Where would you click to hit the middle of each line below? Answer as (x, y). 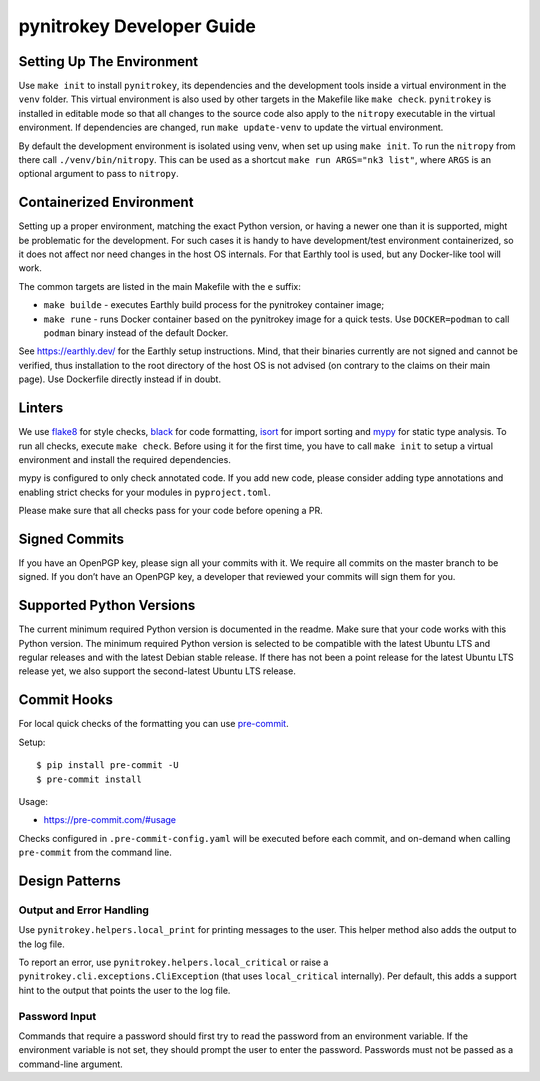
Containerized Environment (106, 202)
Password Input (57, 1016)
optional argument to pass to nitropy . (98, 174)
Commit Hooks (66, 700)
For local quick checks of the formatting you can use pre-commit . (153, 724)
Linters (41, 408)
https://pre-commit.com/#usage (110, 820)
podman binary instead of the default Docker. (136, 333)
